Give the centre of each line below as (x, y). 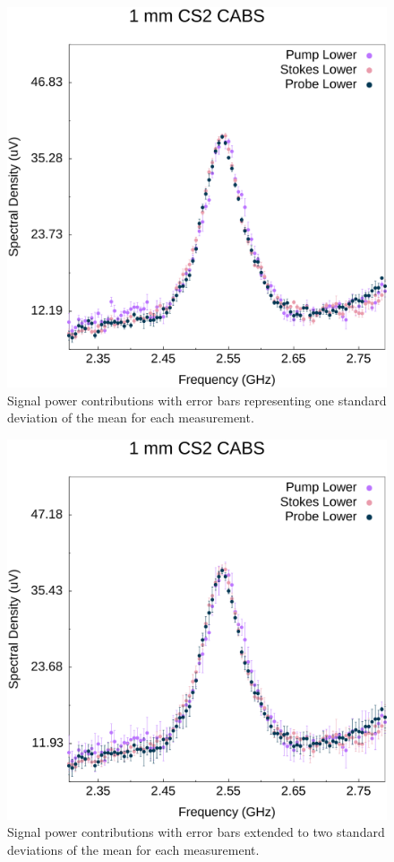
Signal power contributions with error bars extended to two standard (196, 832)
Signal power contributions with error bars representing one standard (197, 400)
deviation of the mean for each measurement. (131, 418)
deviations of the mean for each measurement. (133, 849)
